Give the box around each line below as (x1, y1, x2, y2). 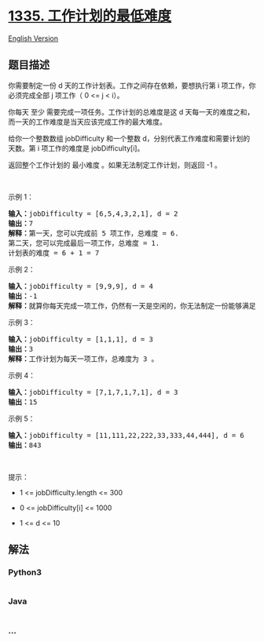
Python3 (8, 567, 42, 578)
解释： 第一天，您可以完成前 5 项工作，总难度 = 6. (8, 228, 179, 238)
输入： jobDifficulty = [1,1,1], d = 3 (8, 334, 153, 344)
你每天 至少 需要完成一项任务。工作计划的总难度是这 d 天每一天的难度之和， (8, 107, 255, 116)
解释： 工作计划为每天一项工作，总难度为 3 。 (8, 354, 159, 363)
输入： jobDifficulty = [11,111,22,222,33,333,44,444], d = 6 (8, 431, 245, 440)
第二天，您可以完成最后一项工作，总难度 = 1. (8, 239, 160, 247)
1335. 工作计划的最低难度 (8, 7, 172, 25)
